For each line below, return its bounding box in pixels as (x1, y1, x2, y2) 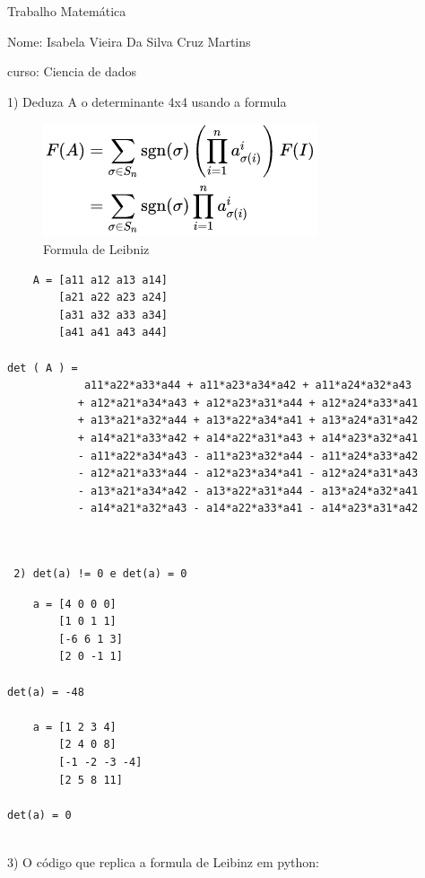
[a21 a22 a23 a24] (58, 291, 168, 304)
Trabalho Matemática (7, 2, 126, 20)
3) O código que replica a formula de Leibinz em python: (7, 852, 319, 871)
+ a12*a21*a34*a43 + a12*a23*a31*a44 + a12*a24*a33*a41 (77, 396, 419, 409)
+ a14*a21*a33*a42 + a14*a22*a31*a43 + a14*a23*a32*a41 (77, 431, 419, 444)
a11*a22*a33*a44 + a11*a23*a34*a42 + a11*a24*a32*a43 (83, 379, 412, 392)
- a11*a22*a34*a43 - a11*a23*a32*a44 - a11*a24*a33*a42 (77, 449, 419, 462)
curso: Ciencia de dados (7, 62, 137, 81)
